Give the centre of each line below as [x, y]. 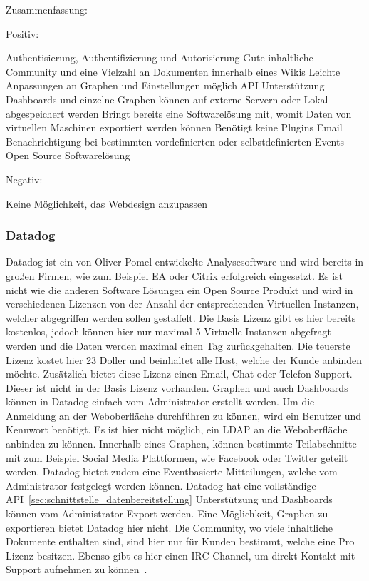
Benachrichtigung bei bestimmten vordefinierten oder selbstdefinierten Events [175, 141]
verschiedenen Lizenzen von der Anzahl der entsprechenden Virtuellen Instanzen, [182, 304]
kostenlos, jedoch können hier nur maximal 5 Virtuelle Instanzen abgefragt [168, 332]
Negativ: [24, 179]
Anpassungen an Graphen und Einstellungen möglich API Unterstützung [165, 85]
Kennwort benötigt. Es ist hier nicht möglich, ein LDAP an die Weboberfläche [177, 429]
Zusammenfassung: [47, 9]
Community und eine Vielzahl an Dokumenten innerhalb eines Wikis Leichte [173, 71]
